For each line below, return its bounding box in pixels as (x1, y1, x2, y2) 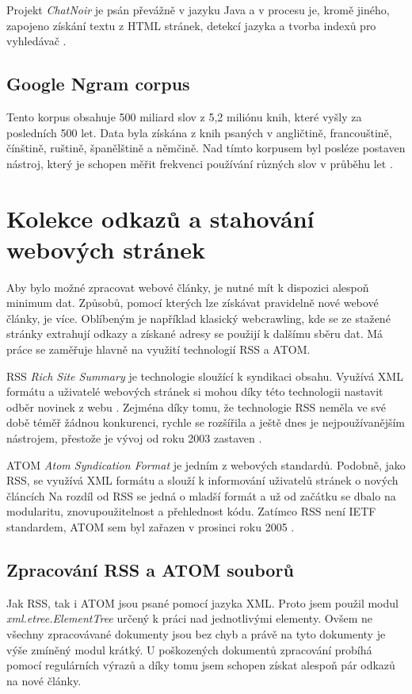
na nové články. (6, 672, 82, 688)
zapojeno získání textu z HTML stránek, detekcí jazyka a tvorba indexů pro (6, 17, 376, 33)
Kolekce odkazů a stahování (6, 201, 315, 234)
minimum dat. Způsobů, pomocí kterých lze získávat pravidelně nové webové (6, 294, 379, 311)
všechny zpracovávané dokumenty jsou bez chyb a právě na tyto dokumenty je (6, 625, 386, 642)
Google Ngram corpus (6, 71, 190, 96)
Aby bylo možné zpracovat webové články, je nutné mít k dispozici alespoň (6, 278, 369, 295)
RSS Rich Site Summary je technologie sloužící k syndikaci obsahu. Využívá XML (6, 367, 403, 384)
